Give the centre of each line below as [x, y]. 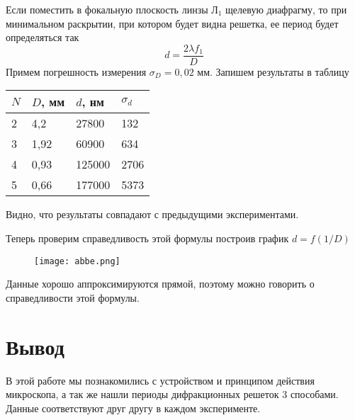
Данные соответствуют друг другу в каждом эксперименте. [133, 408]
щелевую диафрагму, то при [286, 9]
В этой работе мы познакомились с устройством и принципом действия [160, 380]
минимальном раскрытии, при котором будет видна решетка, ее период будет [172, 23]
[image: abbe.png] [77, 261]
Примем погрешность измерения [76, 71]
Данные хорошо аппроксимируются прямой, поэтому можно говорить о [160, 284]
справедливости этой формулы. [73, 297]
